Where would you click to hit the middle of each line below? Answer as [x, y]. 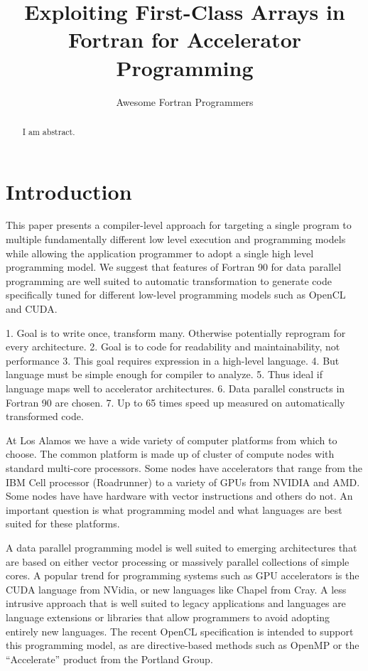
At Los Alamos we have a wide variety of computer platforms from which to [172, 440]
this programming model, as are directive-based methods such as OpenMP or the [183, 645]
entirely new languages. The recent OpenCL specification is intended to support [180, 631]
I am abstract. [49, 131]
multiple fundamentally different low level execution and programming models [176, 239]
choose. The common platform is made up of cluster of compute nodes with [170, 454]
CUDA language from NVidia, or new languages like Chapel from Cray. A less [176, 589]
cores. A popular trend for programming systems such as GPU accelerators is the [183, 575]
